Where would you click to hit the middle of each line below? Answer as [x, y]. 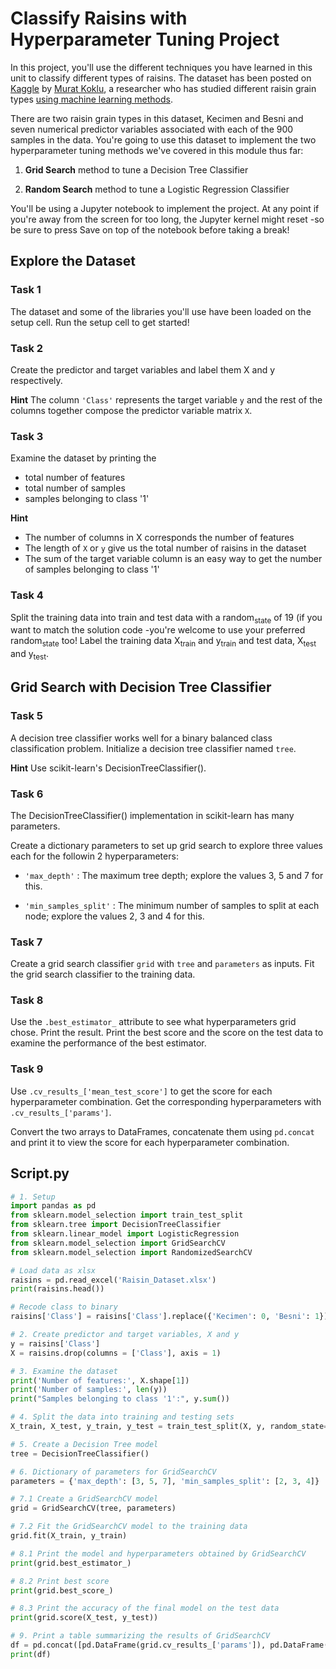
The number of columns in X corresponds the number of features [159, 538]
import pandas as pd [53, 1206]
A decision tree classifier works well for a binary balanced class [141, 738]
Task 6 [27, 794]
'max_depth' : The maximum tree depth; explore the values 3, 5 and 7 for [174, 875]
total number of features [75, 478]
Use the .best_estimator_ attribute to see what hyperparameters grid [153, 1022]
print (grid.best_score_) [62, 1590]
